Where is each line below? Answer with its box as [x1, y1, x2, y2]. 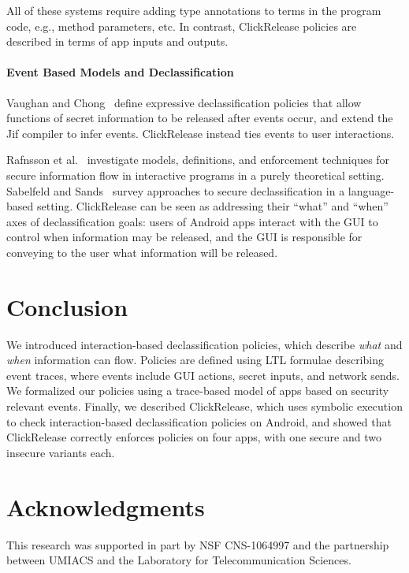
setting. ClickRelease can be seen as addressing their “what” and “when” [36, 198, 389, 214]
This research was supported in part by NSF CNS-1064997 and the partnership [6, 536, 389, 553]
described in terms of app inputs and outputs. [6, 33, 229, 50]
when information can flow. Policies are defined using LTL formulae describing [6, 352, 384, 368]
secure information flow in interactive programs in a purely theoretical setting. [6, 166, 385, 183]
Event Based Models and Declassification [6, 64, 234, 80]
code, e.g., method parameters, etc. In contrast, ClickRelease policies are [6, 17, 357, 34]
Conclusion [6, 290, 128, 322]
